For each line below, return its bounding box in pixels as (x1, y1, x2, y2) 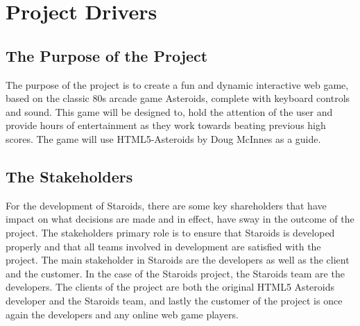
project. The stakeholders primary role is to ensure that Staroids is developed (6, 225, 335, 239)
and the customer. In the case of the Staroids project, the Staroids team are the (6, 266, 345, 280)
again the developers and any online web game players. (6, 307, 239, 321)
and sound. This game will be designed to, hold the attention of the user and (6, 104, 333, 119)
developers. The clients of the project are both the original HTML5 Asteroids (6, 280, 334, 294)
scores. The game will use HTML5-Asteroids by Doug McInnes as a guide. (6, 131, 321, 146)
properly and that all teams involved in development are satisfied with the (6, 239, 321, 253)
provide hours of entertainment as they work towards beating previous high (6, 118, 326, 132)
